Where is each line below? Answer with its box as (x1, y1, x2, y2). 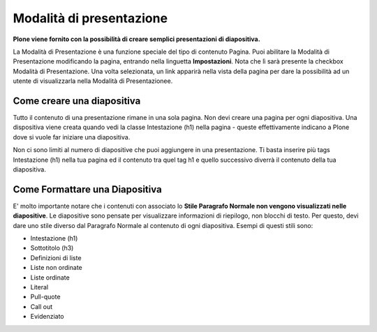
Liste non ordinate (30, 264, 83, 272)
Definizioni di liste (30, 253, 82, 262)
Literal (30, 283, 49, 291)
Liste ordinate (30, 273, 70, 282)
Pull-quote (30, 293, 61, 301)
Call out (30, 302, 53, 310)
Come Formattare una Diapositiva (13, 183, 162, 195)
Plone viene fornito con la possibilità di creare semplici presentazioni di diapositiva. (13, 35, 261, 43)
